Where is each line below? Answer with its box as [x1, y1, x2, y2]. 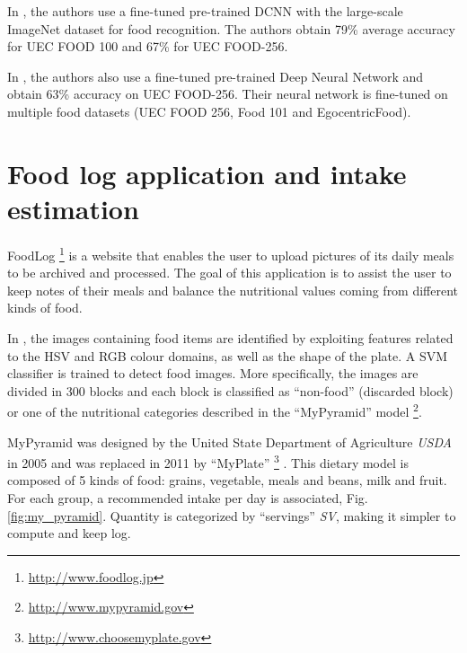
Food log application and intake [7, 154, 407, 191]
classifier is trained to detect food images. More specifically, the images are [7, 364, 419, 383]
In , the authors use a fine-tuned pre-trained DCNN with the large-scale [7, 2, 403, 20]
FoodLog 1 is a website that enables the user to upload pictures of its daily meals [7, 243, 454, 264]
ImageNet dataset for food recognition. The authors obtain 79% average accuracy [7, 19, 455, 38]
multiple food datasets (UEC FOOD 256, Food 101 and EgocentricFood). [7, 101, 411, 120]
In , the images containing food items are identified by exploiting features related [7, 328, 454, 347]
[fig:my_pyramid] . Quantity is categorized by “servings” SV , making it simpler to [7, 506, 456, 525]
